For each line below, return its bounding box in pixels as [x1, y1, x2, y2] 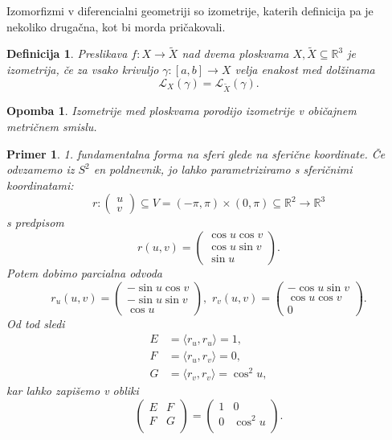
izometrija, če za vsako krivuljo [6, 61, 159, 77]
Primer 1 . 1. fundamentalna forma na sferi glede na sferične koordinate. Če [6, 145, 386, 162]
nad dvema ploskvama [182, 45, 289, 62]
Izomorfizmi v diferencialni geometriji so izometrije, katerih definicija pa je [6, 2, 374, 19]
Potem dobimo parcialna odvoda [6, 264, 162, 281]
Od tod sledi [6, 315, 65, 331]
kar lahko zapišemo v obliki [6, 382, 139, 399]
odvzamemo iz [6, 161, 75, 178]
